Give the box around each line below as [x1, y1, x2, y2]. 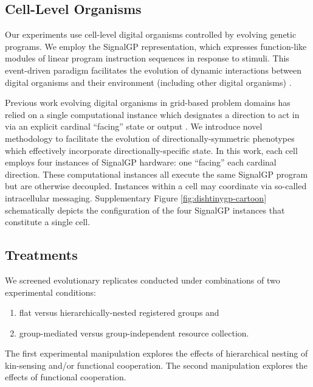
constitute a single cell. [5, 215, 91, 228]
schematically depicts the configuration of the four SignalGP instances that [5, 203, 285, 216]
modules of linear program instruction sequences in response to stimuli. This [5, 52, 289, 64]
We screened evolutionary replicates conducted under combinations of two [5, 273, 280, 286]
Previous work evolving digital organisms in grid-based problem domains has [5, 96, 291, 109]
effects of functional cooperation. [5, 371, 126, 383]
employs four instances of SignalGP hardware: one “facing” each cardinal [5, 156, 277, 169]
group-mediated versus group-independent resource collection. [19, 326, 249, 339]
